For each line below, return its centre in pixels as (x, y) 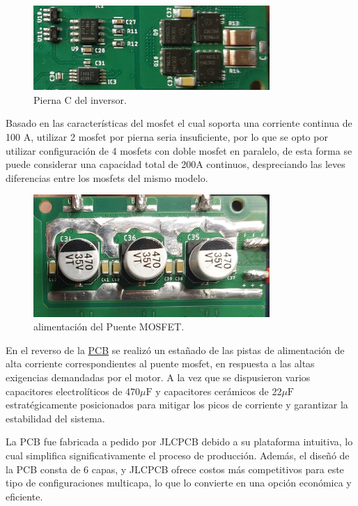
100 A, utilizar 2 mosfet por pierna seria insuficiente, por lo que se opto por (167, 137)
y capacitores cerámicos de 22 (219, 391)
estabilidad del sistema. (55, 418)
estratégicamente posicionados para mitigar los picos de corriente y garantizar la (177, 405)
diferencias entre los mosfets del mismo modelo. (107, 177)
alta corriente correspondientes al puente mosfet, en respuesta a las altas (160, 363)
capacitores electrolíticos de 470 (73, 391)
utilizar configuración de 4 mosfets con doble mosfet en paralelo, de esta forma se (179, 150)
